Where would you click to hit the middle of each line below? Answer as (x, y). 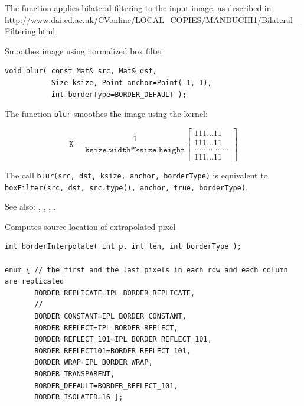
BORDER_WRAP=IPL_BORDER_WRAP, (94, 363)
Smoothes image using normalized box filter (84, 51)
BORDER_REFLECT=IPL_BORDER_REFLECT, (106, 328)
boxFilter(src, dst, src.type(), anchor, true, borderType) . (126, 186)
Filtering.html (30, 31)
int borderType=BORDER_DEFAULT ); (119, 94)
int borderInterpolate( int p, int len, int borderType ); (123, 247)
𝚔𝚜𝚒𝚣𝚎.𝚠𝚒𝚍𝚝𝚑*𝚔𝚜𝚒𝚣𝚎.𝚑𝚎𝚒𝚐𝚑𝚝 (135, 150)
